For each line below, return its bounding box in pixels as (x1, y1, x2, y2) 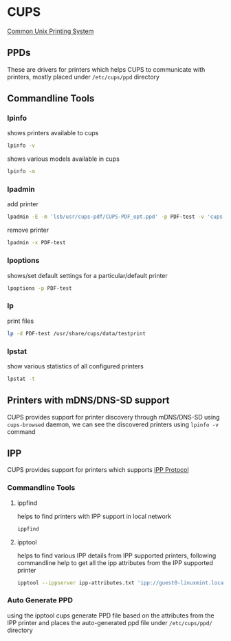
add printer (7, 200, 39, 208)
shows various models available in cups (7, 155, 120, 163)
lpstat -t (7, 375, 36, 382)
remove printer (7, 226, 49, 235)
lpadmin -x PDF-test (7, 239, 67, 246)
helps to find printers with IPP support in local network (16, 512, 172, 520)
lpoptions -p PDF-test (7, 284, 72, 292)
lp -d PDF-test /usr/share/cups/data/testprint (7, 330, 146, 337)
